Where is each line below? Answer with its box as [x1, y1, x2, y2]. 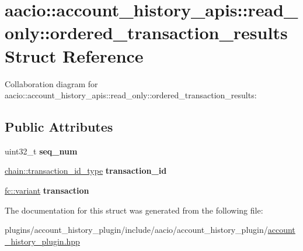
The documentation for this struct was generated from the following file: [5, 204, 263, 216]
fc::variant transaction [5, 184, 89, 197]
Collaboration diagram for [5, 77, 98, 90]
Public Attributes [5, 118, 113, 136]
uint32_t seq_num [5, 145, 78, 157]
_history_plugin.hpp [5, 235, 80, 247]
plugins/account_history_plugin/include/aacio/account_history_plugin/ [5, 224, 268, 236]
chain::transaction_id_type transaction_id [5, 164, 167, 177]
